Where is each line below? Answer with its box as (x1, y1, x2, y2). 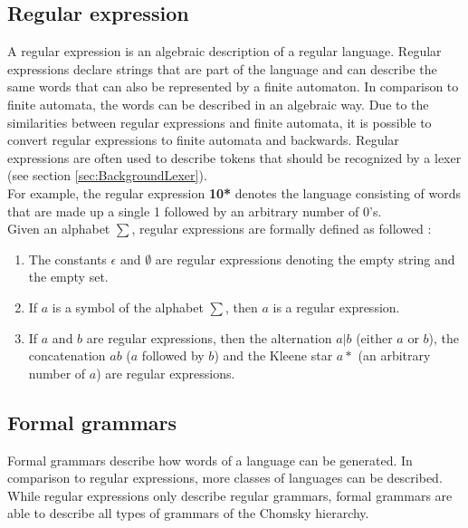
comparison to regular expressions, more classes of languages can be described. (7, 468, 443, 487)
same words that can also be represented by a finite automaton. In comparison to (7, 77, 459, 96)
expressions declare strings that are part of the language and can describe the (7, 59, 437, 78)
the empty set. (28, 267, 109, 286)
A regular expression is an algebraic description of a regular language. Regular (7, 42, 442, 61)
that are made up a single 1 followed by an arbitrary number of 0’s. (7, 201, 382, 220)
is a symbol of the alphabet (52, 297, 204, 316)
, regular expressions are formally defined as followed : (131, 219, 432, 238)
